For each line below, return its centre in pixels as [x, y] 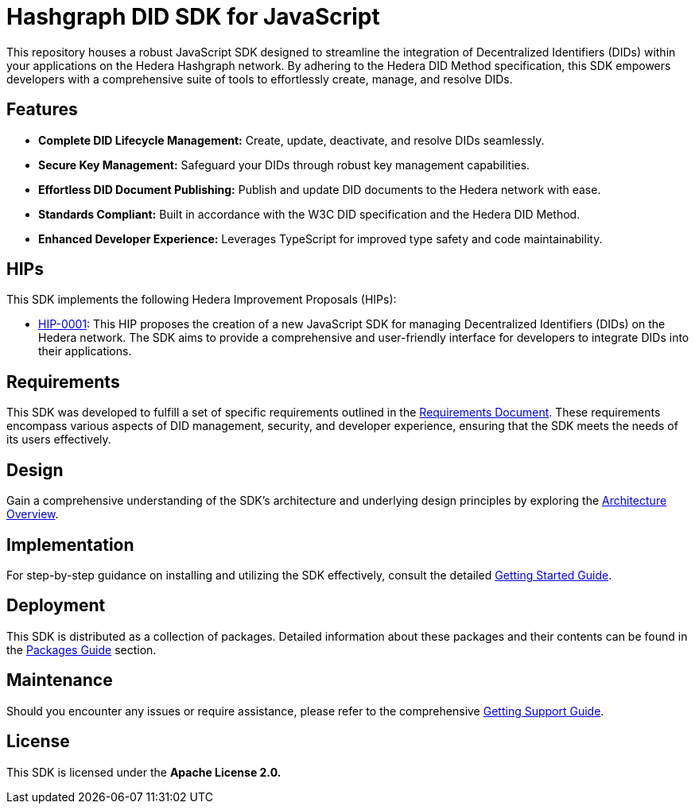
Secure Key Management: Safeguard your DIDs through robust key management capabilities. [284, 165]
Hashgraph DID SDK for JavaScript [193, 17]
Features [42, 110]
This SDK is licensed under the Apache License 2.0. [144, 772]
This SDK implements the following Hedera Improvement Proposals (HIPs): [202, 300]
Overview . [33, 514]
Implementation [70, 545]
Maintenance [60, 680]
